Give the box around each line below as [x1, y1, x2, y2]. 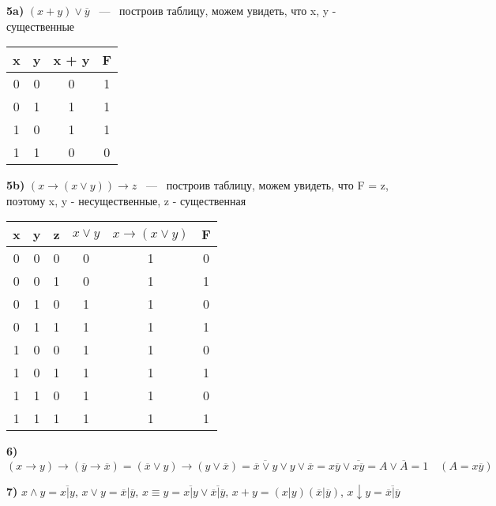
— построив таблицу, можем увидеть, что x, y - [99, 2, 336, 18]
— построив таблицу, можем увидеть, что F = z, [145, 177, 389, 193]
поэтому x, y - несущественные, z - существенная [6, 192, 246, 208]
